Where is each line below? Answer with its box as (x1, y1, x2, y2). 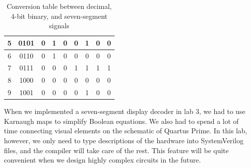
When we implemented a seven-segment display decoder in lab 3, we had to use (4, 106, 246, 116)
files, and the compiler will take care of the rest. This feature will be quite (4, 145, 229, 155)
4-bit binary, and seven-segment (11, 10, 108, 21)
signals (49, 20, 69, 31)
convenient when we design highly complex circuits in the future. (4, 155, 201, 165)
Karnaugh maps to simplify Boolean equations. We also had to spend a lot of (4, 115, 239, 126)
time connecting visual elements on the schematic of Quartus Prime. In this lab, (4, 125, 248, 136)
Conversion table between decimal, (6, 1, 112, 11)
